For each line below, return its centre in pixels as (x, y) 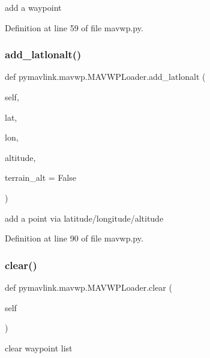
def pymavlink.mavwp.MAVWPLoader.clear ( (88, 287)
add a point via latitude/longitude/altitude (84, 218)
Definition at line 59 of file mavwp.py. (74, 27)
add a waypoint (33, 7)
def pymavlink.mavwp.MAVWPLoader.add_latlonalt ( (105, 77)
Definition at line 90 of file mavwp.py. (74, 238)
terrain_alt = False (40, 177)
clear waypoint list (39, 347)
